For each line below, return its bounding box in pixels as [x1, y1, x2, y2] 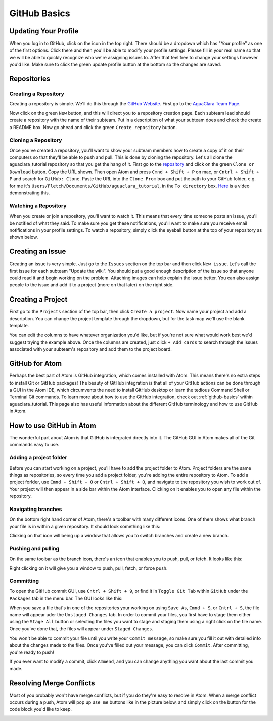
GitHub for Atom [9, 359, 62, 368]
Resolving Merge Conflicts [9, 678, 95, 688]
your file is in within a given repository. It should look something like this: [9, 523, 161, 529]
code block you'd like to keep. [9, 706, 72, 712]
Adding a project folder [9, 454, 68, 461]
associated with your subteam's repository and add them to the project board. [9, 346, 172, 352]
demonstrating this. [9, 190, 50, 196]
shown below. [9, 234, 38, 240]
